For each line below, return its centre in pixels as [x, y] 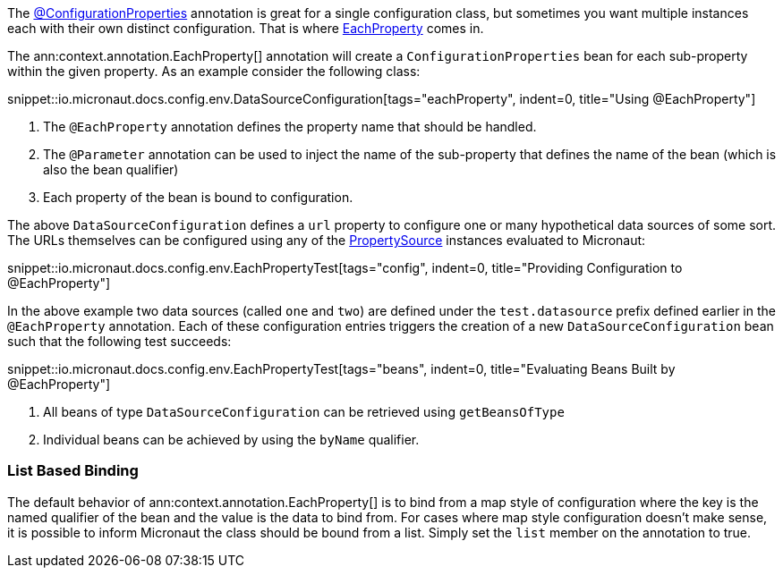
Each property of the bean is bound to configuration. [198, 197]
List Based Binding [73, 471]
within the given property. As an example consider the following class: [214, 71]
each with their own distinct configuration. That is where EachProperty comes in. [246, 28]
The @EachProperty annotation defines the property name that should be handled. [290, 127]
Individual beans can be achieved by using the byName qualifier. [231, 440]
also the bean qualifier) [111, 169]
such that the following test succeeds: [119, 341]
